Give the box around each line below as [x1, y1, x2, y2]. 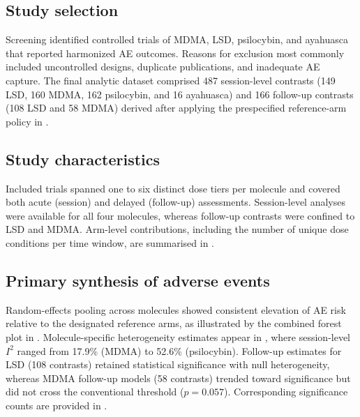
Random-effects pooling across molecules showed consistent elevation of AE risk [6, 302, 346, 317]
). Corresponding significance [224, 384, 348, 399]
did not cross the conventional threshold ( [6, 384, 184, 399]
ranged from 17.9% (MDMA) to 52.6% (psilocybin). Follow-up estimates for [17, 343, 342, 358]
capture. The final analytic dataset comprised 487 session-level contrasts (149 [6, 73, 336, 87]
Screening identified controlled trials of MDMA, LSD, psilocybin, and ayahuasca [6, 32, 348, 47]
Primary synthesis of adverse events [6, 269, 270, 291]
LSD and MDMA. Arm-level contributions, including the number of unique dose [6, 222, 349, 236]
